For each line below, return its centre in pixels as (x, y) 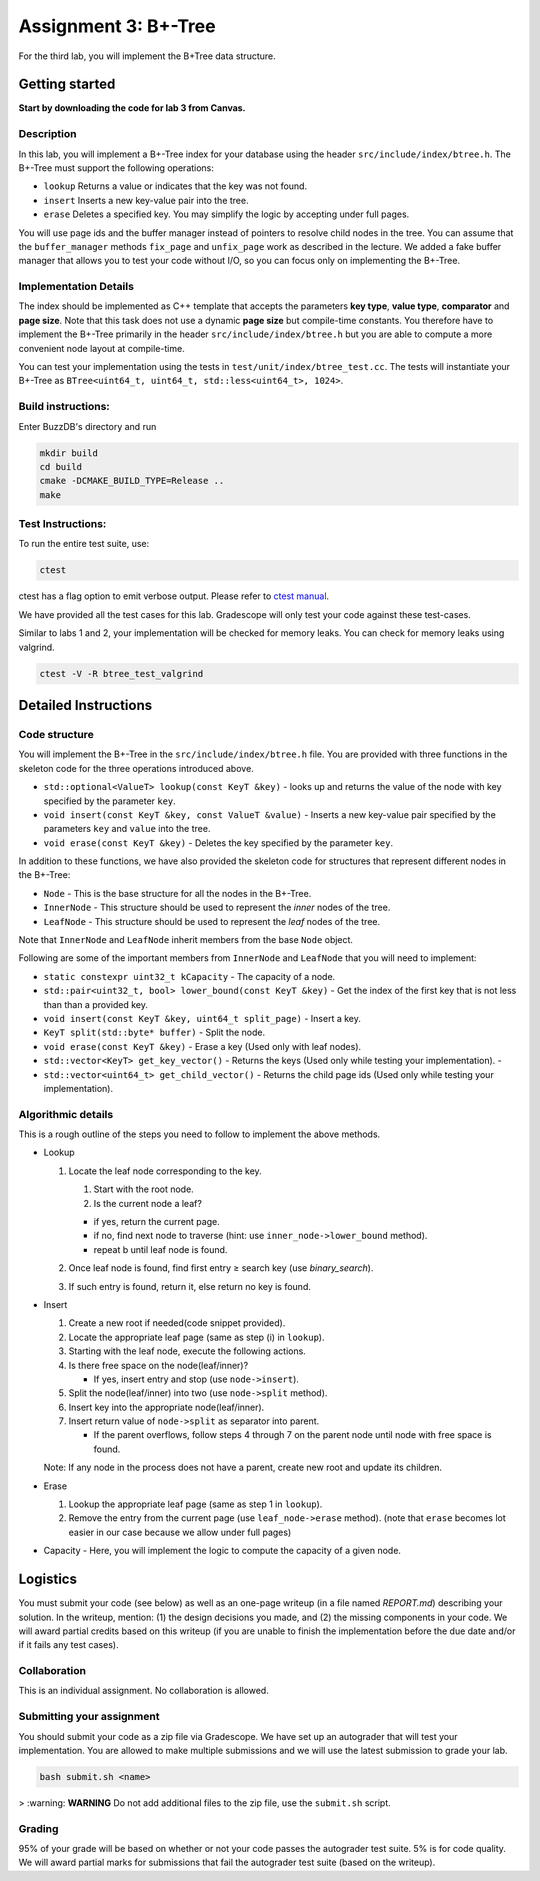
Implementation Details (76, 287)
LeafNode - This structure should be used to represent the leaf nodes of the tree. (211, 921)
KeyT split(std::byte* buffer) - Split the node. (154, 1032)
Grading (38, 1828)
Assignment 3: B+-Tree (117, 26)
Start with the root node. (143, 1189)
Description (47, 134)
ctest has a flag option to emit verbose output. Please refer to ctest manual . (174, 596)
